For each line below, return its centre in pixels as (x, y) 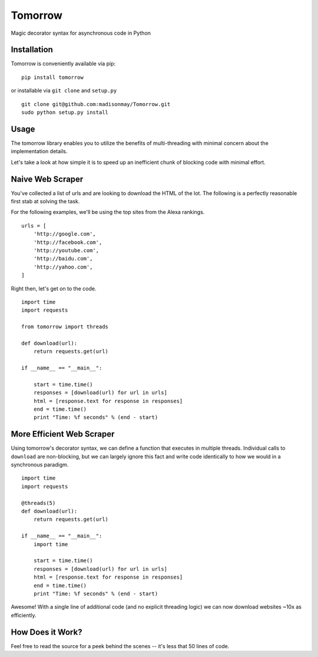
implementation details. (39, 151)
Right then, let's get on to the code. (54, 288)
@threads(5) (39, 503)
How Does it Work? (47, 632)
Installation (32, 50)
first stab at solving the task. (45, 201)
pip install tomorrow (52, 77)
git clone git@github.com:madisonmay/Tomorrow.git (96, 104)
